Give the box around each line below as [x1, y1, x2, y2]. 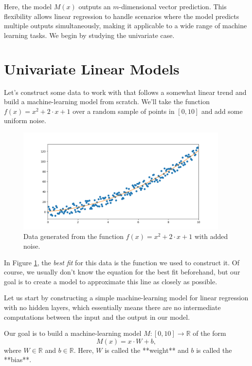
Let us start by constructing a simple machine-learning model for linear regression [4, 293, 249, 303]
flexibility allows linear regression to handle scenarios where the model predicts [4, 11, 239, 21]
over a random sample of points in [72, 106, 175, 116]
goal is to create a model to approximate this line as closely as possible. [4, 276, 217, 286]
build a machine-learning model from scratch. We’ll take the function [4, 96, 210, 107]
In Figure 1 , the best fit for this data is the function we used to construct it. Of [4, 257, 240, 267]
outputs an [78, 1, 111, 11]
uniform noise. [4, 115, 46, 126]
